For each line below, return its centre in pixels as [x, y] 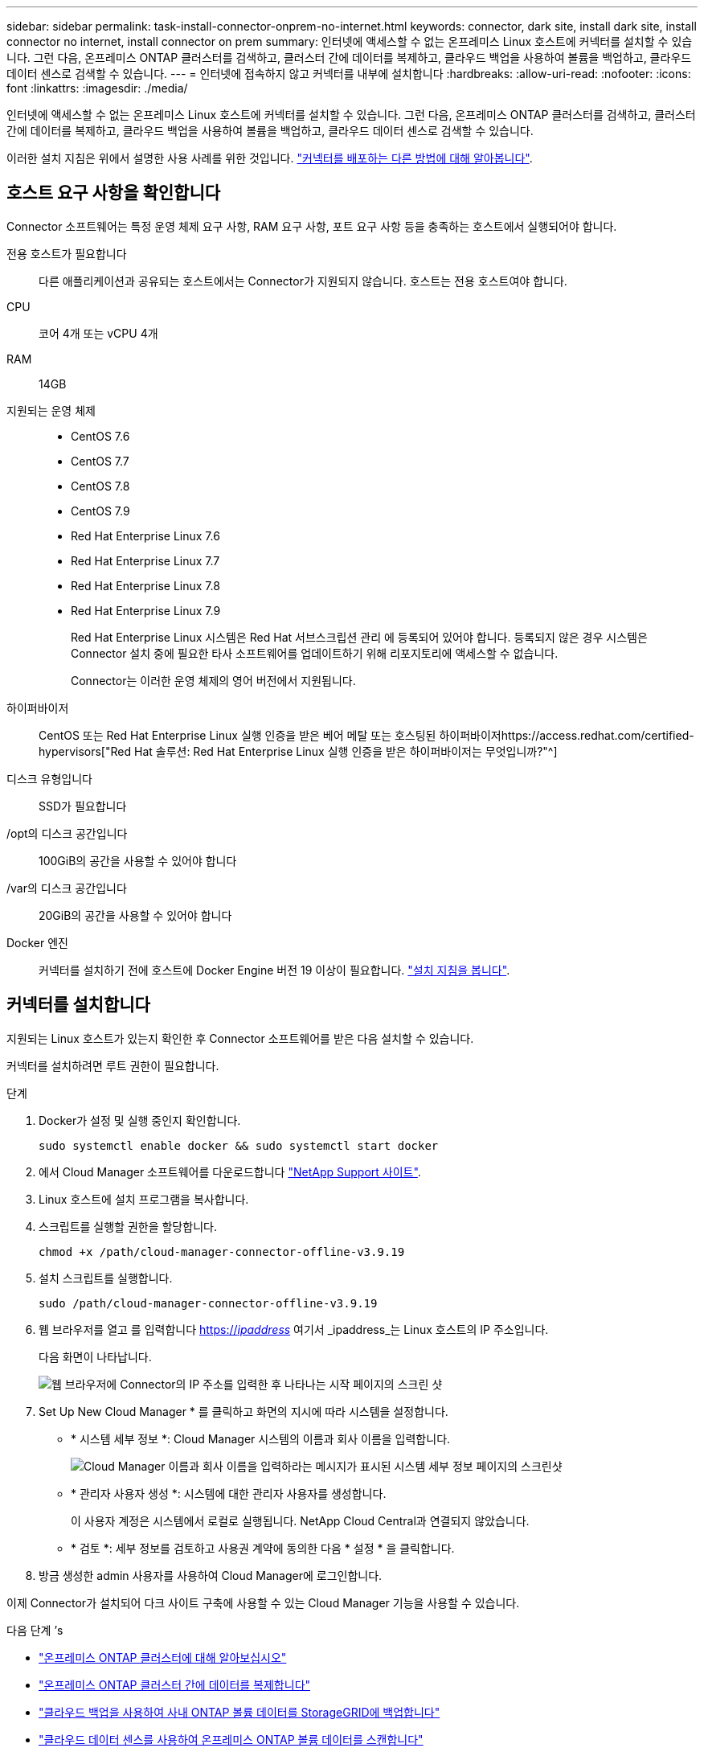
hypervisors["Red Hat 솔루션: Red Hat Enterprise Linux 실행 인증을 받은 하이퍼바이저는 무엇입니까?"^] [298, 751]
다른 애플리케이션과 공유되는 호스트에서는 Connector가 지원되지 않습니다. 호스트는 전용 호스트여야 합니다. [303, 281]
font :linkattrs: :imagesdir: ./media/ [97, 88]
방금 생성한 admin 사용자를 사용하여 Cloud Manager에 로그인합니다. [211, 1575]
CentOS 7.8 [100, 486]
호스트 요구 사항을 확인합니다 [114, 193]
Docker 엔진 [37, 942]
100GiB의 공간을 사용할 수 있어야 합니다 [138, 860]
